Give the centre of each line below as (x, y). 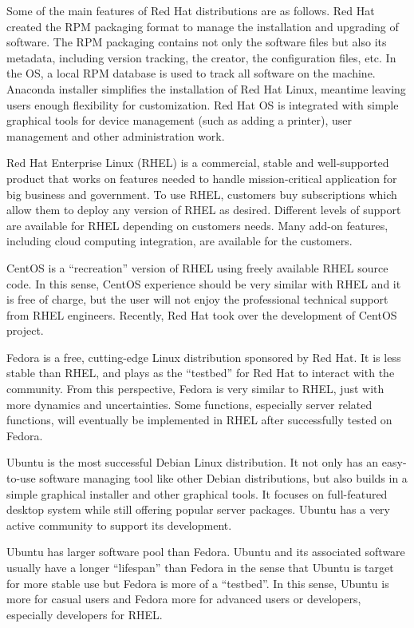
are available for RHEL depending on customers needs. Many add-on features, (197, 225)
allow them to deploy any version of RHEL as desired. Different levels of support (204, 210)
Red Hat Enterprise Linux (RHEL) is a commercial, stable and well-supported (198, 163)
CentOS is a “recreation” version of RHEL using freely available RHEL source (197, 267)
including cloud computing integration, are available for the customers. (179, 241)
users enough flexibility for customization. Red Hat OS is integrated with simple (203, 104)
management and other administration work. (116, 135)
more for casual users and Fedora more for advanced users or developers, (184, 599)
